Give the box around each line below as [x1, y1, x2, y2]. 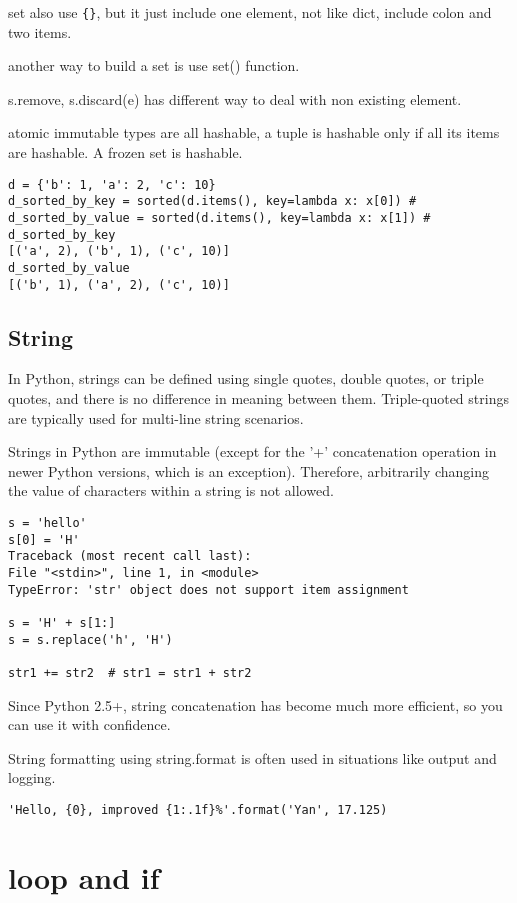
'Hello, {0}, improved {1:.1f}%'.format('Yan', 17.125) [8, 802, 388, 817]
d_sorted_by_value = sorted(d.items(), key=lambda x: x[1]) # [8, 210, 431, 225]
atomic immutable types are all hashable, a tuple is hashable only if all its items [8, 122, 500, 143]
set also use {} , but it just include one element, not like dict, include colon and [8, 2, 492, 22]
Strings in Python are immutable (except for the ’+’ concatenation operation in [8, 441, 497, 462]
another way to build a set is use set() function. [8, 55, 300, 76]
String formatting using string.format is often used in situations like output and [8, 747, 497, 768]
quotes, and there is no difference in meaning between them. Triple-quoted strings [8, 388, 509, 409]
